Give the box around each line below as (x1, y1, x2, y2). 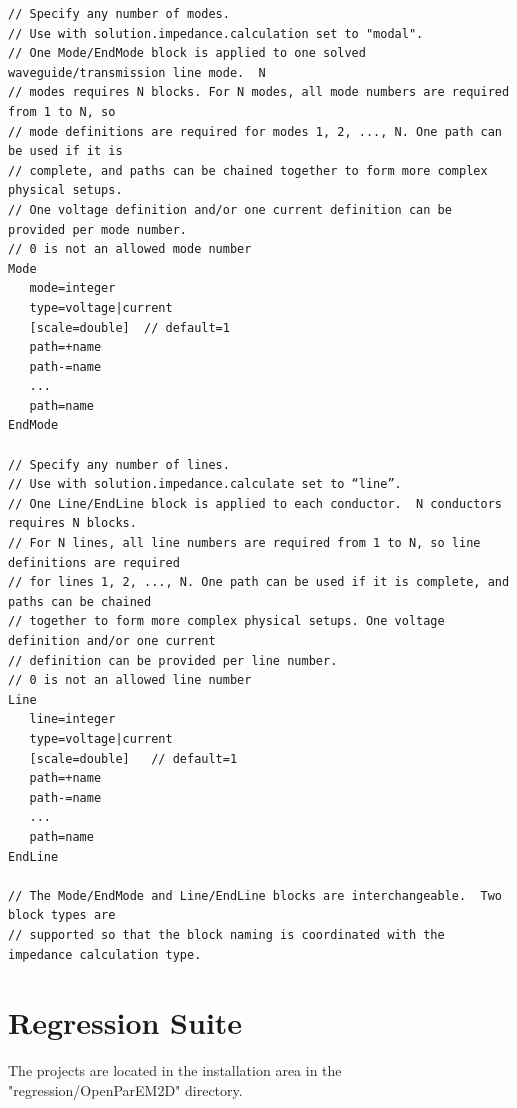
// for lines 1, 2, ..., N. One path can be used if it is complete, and (8, 575, 510, 590)
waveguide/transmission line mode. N (8, 65, 266, 80)
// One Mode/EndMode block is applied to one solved (8, 46, 366, 61)
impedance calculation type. (8, 947, 202, 962)
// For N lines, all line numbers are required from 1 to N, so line (8, 536, 481, 551)
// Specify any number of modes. (8, 7, 230, 21)
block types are (8, 908, 116, 923)
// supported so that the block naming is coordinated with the (8, 927, 445, 942)
